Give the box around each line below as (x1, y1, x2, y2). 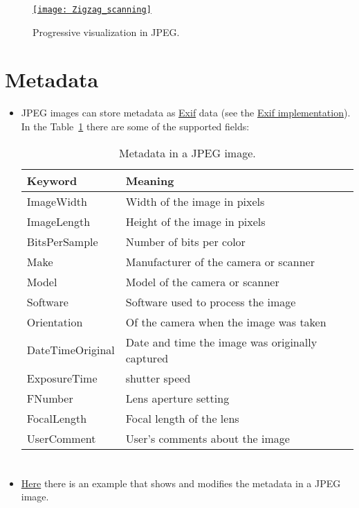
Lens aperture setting (125, 389, 230, 406)
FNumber (26, 389, 73, 406)
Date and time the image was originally (125, 333, 317, 350)
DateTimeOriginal (26, 342, 115, 358)
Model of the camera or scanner (125, 273, 279, 290)
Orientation (26, 313, 83, 330)
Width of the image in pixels (125, 193, 265, 209)
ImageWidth (26, 193, 87, 209)
